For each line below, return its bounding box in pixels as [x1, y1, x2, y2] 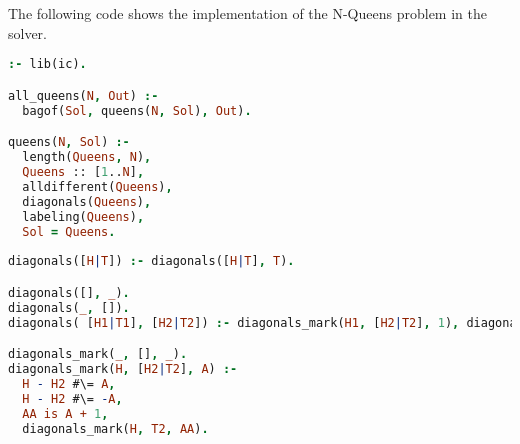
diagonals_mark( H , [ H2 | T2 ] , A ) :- [8, 362, 238, 376]
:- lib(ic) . [8, 57, 87, 72]
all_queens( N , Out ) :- [8, 88, 159, 103]
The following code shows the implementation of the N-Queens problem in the [8, 3, 487, 24]
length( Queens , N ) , [22, 150, 152, 165]
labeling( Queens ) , [22, 209, 145, 224]
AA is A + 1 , [22, 406, 109, 421]
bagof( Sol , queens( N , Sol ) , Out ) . [22, 103, 252, 118]
